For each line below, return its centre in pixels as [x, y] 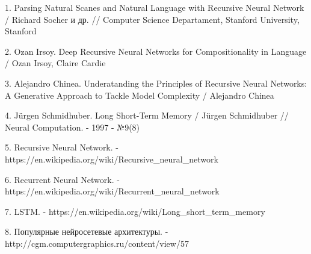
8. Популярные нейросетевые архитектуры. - [87, 231]
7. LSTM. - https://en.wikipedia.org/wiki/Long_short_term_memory [135, 211]
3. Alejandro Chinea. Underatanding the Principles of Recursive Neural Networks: [156, 83]
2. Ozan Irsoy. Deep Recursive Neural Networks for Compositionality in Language [156, 51]
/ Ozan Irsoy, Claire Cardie [55, 63]
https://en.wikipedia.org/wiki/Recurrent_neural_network [112, 191]
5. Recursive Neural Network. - [62, 147]
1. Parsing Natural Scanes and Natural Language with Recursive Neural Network [155, 7]
